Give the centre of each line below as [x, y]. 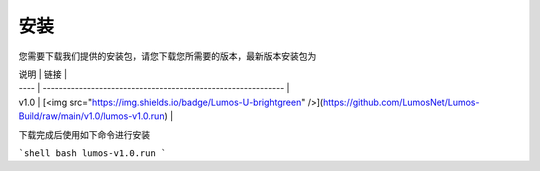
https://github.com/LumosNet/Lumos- [401, 102]
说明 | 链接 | [43, 74]
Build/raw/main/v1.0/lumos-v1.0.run [91, 116]
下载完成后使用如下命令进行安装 [84, 134]
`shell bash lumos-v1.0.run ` [92, 153]
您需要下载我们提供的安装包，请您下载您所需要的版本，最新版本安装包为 [167, 56]
